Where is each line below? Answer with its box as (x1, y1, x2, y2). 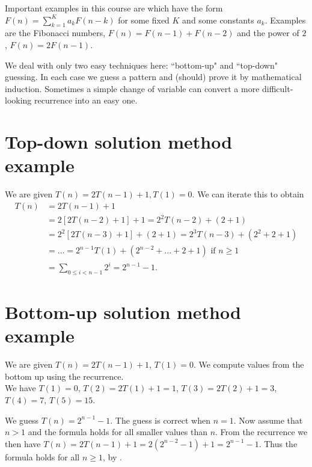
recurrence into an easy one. (34, 94, 138, 107)
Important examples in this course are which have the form (5, 2, 223, 14)
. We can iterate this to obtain (192, 188, 304, 200)
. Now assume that (233, 413, 303, 426)
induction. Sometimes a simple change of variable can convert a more (5, 82, 260, 94)
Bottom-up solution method (5, 300, 241, 324)
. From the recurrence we (215, 425, 308, 438)
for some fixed (118, 13, 170, 26)
